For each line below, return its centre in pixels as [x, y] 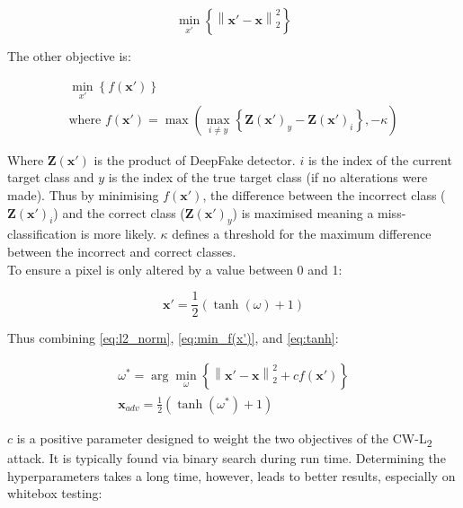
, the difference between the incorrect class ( [324, 195]
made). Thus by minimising [83, 195]
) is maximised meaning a [303, 212]
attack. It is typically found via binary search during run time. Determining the [227, 458]
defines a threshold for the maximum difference [302, 234]
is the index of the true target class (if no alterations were [268, 177]
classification [42, 234]
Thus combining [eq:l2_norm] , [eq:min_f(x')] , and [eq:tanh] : [173, 338]
